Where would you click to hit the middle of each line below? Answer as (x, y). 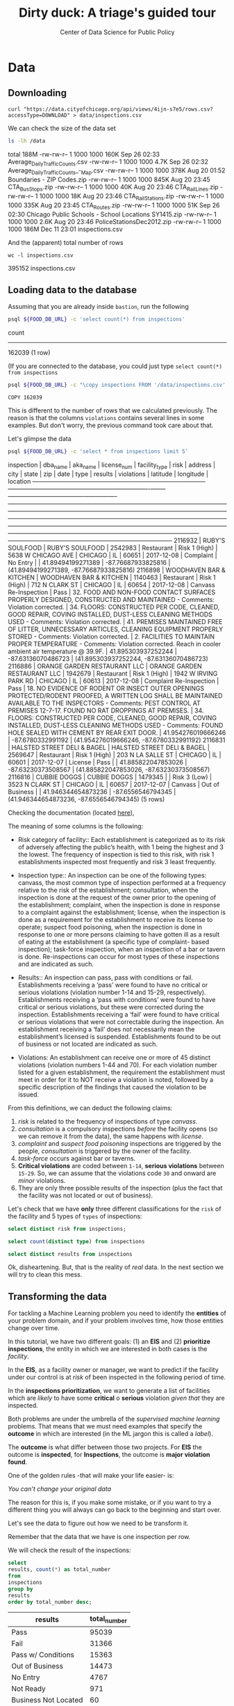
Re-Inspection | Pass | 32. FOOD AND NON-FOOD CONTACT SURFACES (112, 592)
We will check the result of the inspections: (69, 1550)
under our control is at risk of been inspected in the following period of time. (117, 1377)
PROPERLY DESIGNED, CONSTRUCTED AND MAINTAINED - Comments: (111, 599)
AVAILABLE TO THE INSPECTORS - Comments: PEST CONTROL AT (104, 703)
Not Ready (28, 1689)
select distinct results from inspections (70, 1254)
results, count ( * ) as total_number (59, 1570)
